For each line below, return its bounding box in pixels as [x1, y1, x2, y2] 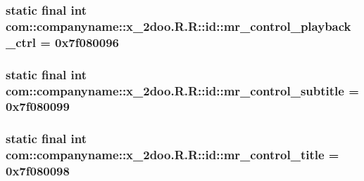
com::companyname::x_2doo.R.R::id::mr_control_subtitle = [6, 81, 359, 99]
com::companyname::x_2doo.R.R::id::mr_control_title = [6, 146, 339, 163]
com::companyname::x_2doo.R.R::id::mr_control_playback [6, 17, 351, 34]
